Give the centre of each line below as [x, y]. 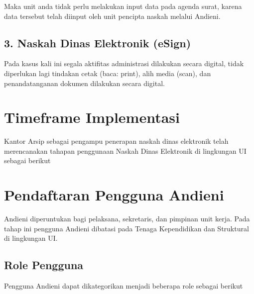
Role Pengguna [44, 265]
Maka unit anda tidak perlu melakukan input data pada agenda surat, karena [123, 6]
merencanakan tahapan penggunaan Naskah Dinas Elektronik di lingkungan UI [125, 150]
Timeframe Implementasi [92, 117]
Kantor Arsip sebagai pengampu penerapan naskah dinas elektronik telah [116, 141]
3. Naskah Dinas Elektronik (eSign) [98, 43]
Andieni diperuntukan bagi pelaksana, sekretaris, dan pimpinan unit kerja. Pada [127, 219]
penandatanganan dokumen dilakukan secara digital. [84, 83]
